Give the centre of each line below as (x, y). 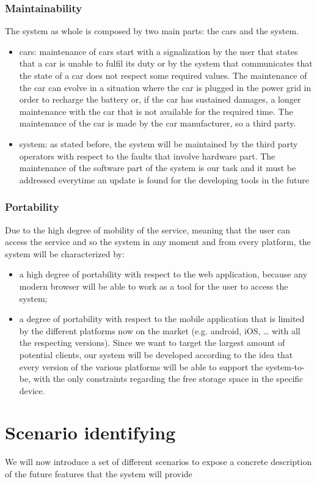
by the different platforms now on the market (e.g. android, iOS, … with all (160, 330)
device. (32, 390)
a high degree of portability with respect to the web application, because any (163, 274)
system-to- (285, 366)
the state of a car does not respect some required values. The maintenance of (163, 75)
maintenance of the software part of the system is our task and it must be (158, 168)
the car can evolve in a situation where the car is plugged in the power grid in (165, 87)
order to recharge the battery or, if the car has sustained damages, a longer (160, 99)
